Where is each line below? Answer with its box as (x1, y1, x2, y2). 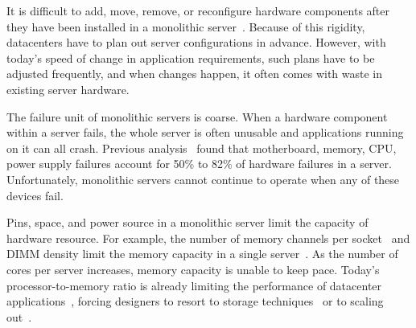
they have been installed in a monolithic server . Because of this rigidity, (6, 18, 365, 35)
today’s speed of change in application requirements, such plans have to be (6, 49, 375, 66)
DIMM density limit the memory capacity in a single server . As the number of (6, 245, 398, 262)
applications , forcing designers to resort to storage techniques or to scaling (6, 293, 384, 310)
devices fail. (6, 187, 64, 203)
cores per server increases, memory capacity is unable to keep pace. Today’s (6, 260, 380, 277)
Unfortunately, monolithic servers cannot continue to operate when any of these (6, 170, 400, 187)
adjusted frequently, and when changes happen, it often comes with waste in (6, 65, 383, 82)
